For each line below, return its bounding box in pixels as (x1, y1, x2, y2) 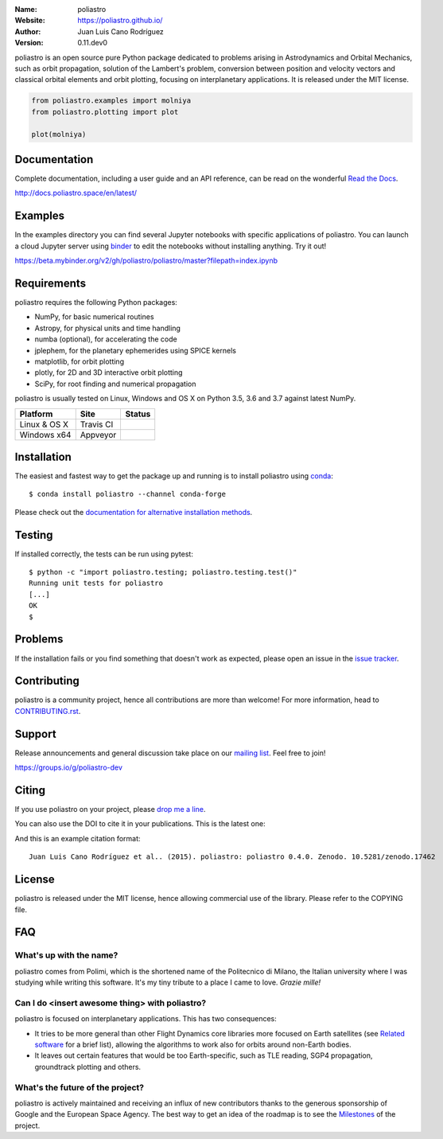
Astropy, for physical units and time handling (34, 323, 181, 333)
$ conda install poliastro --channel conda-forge (29, 490, 227, 499)
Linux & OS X (19, 419, 69, 430)
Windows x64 (19, 429, 72, 440)
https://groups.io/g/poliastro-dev (14, 763, 123, 772)
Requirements (14, 276, 87, 290)
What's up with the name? (14, 950, 119, 961)
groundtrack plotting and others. (34, 1062, 142, 1071)
